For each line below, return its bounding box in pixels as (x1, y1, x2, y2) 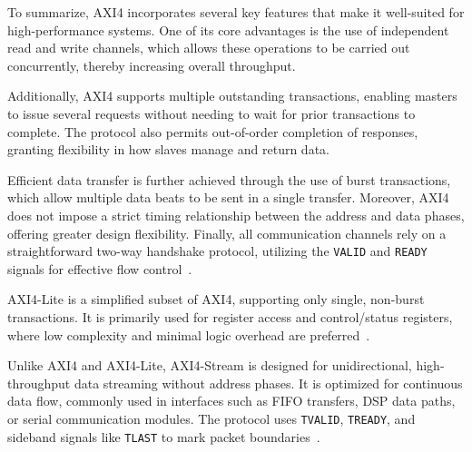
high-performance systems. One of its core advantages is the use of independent (7, 20, 449, 39)
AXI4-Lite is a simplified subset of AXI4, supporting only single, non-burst (7, 290, 425, 309)
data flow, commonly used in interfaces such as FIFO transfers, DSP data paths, (7, 391, 456, 410)
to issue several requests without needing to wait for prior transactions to (7, 103, 416, 123)
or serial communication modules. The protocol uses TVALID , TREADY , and (7, 408, 416, 427)
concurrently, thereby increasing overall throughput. (7, 55, 296, 74)
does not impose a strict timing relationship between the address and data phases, (7, 205, 465, 224)
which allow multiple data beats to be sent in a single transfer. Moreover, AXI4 (7, 188, 449, 207)
